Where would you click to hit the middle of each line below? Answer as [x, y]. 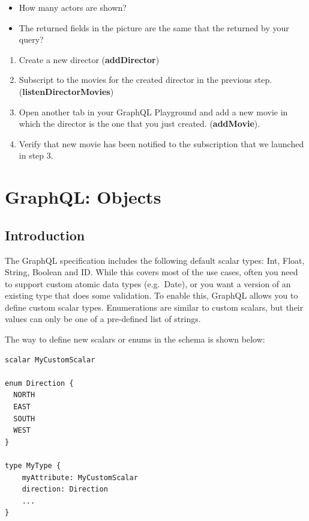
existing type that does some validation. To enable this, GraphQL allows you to [151, 295]
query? [31, 39]
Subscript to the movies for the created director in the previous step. [145, 80]
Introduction [45, 235]
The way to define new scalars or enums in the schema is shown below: [135, 339]
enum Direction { [39, 383]
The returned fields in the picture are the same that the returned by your [154, 27]
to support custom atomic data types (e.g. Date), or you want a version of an [148, 283]
